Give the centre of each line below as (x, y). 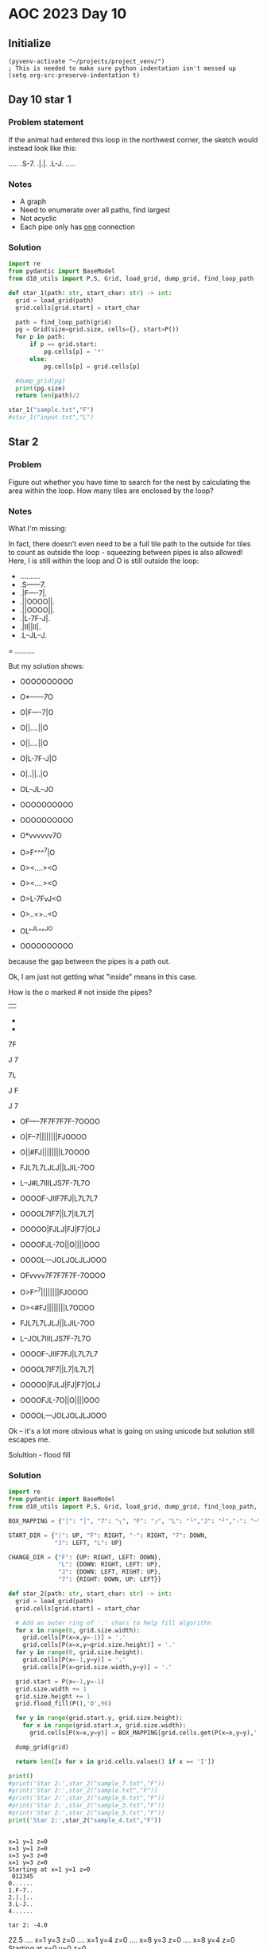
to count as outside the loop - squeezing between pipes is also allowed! (126, 553)
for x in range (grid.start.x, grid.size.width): (104, 1726)
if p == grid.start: (63, 344)
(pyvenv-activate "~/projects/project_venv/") (87, 61)
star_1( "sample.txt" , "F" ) (51, 410)
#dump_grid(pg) (41, 381)
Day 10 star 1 (40, 100)
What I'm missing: (38, 529)
